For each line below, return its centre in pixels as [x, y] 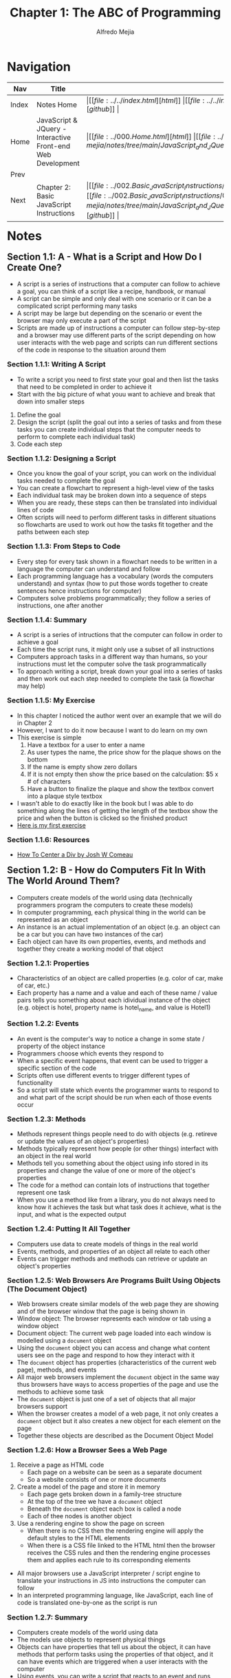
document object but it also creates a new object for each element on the [119, 1421]
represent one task [44, 1193]
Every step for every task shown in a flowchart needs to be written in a [117, 561]
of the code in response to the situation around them [91, 350]
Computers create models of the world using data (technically [105, 897]
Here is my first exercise [52, 825]
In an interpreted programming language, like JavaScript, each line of [115, 1595]
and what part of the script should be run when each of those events [114, 1097]
